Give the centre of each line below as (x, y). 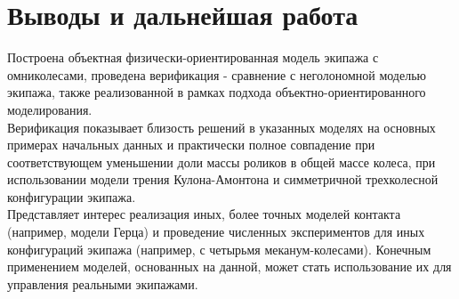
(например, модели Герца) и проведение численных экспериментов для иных (216, 232)
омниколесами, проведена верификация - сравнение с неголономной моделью (217, 74)
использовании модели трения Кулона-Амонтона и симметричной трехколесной (223, 179)
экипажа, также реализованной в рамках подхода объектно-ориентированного (217, 92)
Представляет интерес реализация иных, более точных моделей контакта (204, 214)
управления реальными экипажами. (103, 283)
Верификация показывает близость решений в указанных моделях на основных (221, 127)
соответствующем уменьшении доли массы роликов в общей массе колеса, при (221, 162)
